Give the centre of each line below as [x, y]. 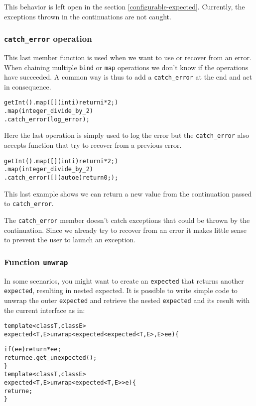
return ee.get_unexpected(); [51, 358]
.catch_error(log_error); [47, 119]
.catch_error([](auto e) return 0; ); [61, 178]
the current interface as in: [45, 310]
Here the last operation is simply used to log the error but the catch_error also [127, 135]
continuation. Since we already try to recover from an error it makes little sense [126, 230]
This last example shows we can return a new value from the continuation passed [128, 193]
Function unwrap [36, 261]
